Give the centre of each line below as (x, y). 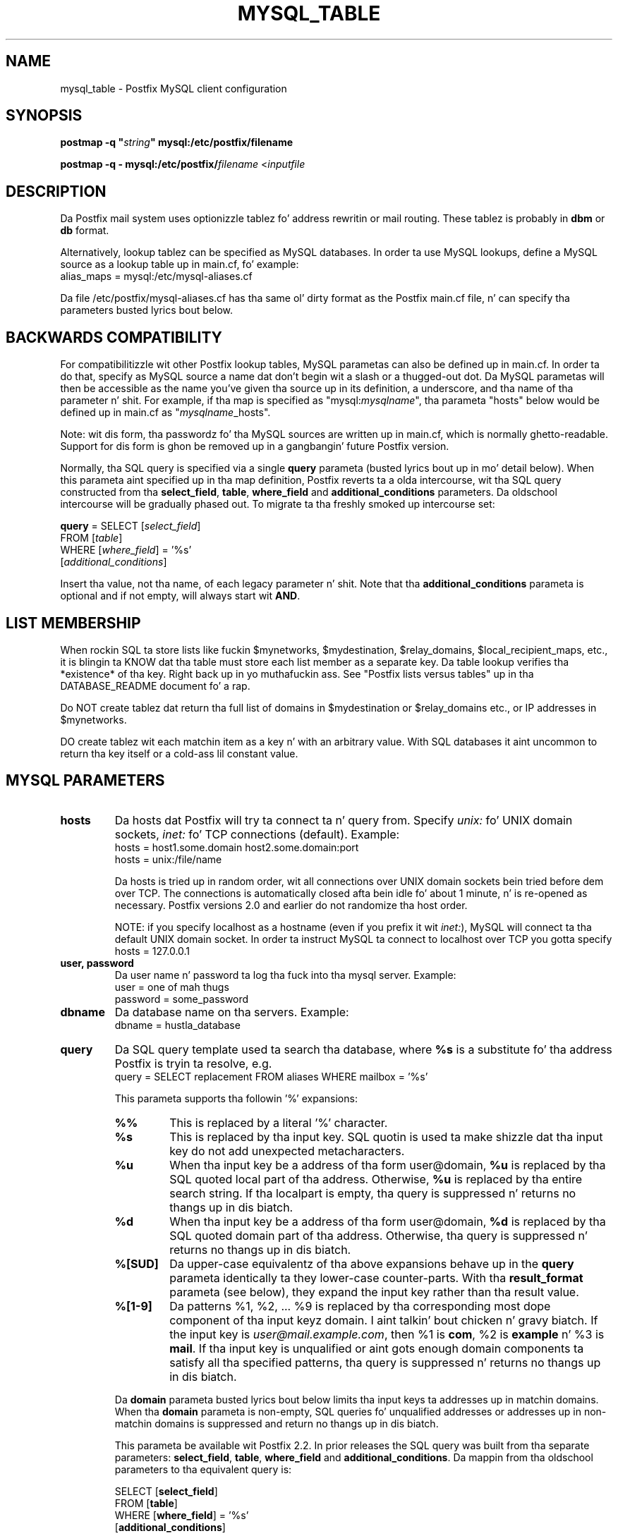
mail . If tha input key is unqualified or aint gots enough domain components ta (377, 1348)
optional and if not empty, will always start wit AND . (180, 596)
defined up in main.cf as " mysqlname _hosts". (165, 413)
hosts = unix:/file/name (168, 859)
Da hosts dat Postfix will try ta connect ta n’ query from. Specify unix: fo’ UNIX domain (344, 820)
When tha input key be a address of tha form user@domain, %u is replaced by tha (388, 1165)
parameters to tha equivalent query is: (203, 1469)
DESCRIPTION (56, 191)
